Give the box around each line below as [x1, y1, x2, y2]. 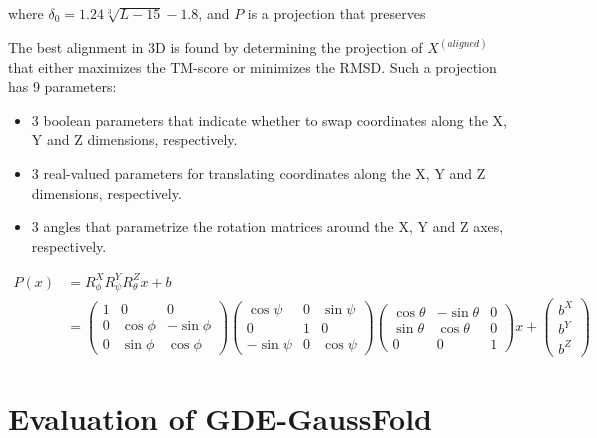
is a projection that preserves [247, 3, 426, 23]
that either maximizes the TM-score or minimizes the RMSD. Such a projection [8, 56, 497, 77]
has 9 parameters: [8, 76, 117, 97]
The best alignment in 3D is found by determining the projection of [8, 37, 423, 58]
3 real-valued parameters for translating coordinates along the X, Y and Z [31, 163, 486, 183]
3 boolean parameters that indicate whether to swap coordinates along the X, [31, 109, 508, 130]
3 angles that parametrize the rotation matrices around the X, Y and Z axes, [31, 216, 504, 237]
